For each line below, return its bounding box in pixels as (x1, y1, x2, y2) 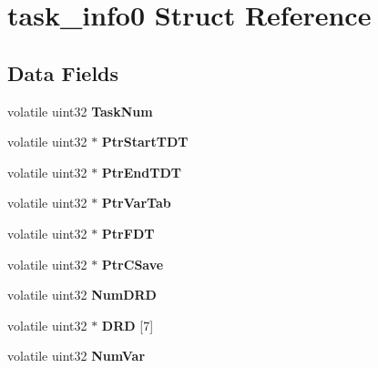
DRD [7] (101, 315, 154, 334)
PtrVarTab (101, 193, 171, 212)
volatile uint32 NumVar (7, 346, 146, 365)
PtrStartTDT (101, 132, 189, 151)
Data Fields (7, 58, 119, 87)
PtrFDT (101, 223, 155, 242)
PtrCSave (101, 254, 164, 273)
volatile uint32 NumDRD (7, 285, 157, 304)
